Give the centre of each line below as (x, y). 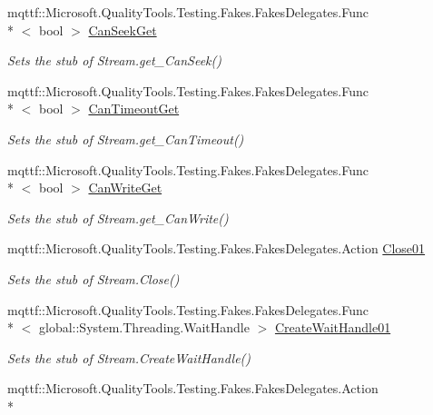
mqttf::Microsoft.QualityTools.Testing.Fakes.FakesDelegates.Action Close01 (216, 248)
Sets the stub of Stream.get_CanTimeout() (126, 138)
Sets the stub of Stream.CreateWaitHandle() (129, 357)
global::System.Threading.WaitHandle (144, 327)
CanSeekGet (123, 30)
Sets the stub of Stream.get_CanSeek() (114, 60)
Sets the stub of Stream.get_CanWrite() (118, 217)
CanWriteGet (125, 188)
